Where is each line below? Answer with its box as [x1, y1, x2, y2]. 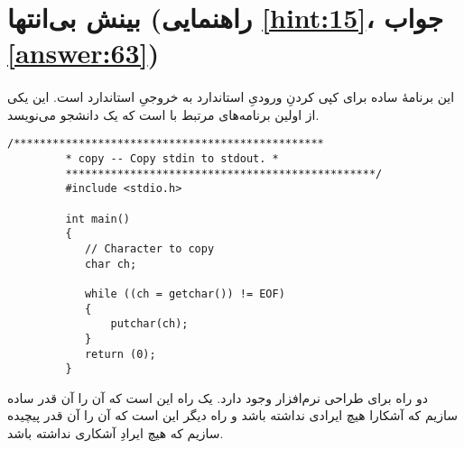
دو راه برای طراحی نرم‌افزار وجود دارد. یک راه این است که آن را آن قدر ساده [7, 388, 429, 407]
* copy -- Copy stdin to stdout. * [65, 152, 279, 165]
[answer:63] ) [7, 34, 160, 71]
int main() [65, 212, 131, 225]
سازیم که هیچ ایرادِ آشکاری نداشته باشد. [7, 424, 224, 443]
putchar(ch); [110, 317, 189, 331]
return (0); [84, 347, 156, 361]
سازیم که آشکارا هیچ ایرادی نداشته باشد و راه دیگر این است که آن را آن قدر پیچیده [7, 406, 458, 425]
